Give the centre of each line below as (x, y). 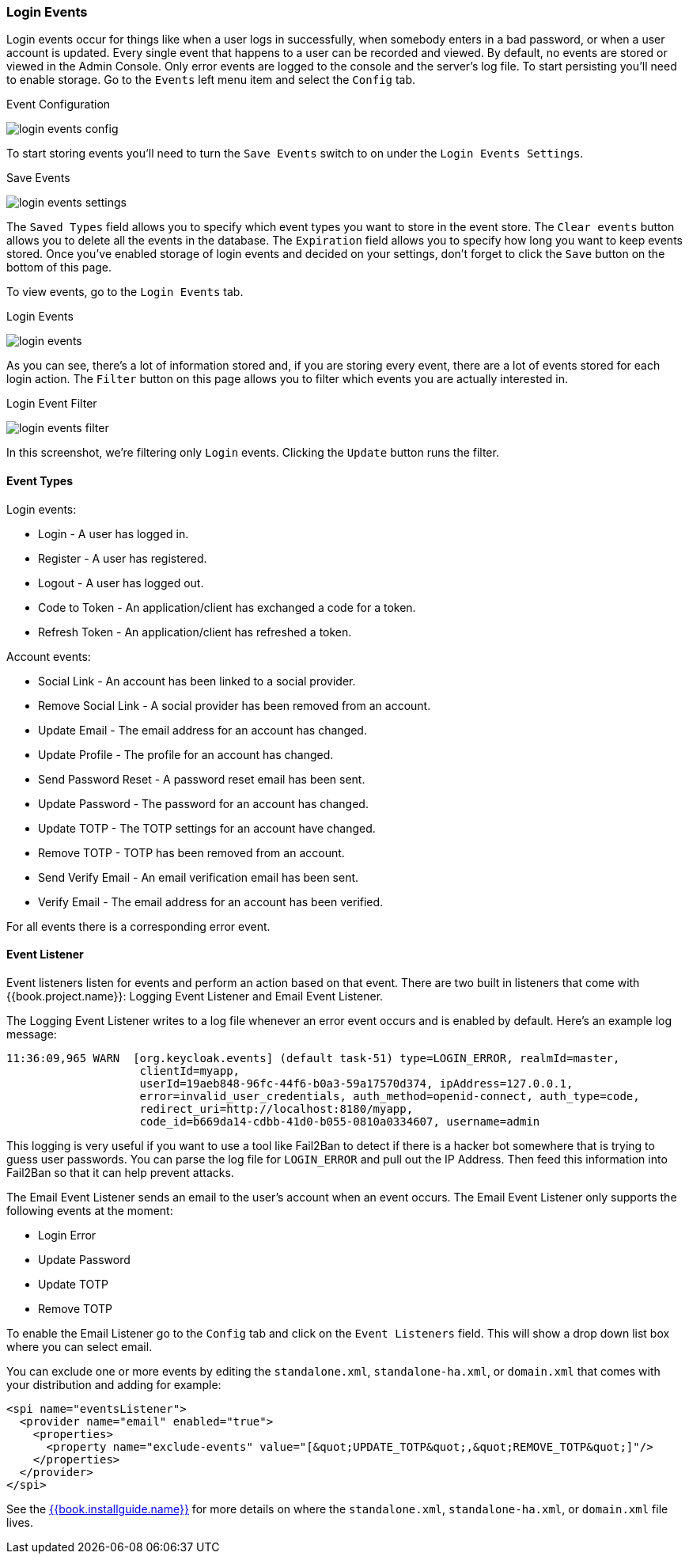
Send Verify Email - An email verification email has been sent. (199, 877)
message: (32, 1034)
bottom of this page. (59, 268)
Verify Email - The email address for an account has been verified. (211, 901)
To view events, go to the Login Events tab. (125, 292)
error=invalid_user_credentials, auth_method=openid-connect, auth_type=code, (390, 1096)
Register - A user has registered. (123, 558)
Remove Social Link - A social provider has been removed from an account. (235, 705)
